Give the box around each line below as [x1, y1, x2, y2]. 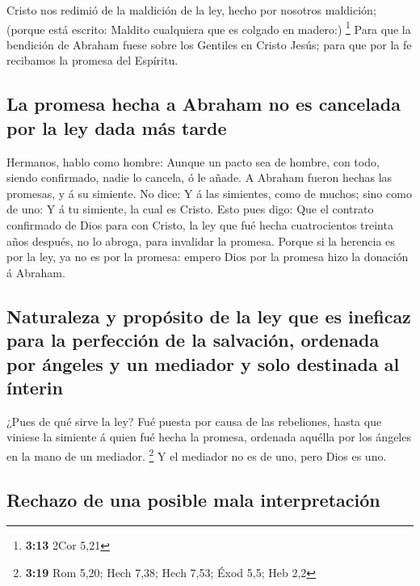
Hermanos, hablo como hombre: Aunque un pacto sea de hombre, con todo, [6, 153, 380, 170]
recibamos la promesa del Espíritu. [6, 52, 178, 69]
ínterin [6, 374, 63, 399]
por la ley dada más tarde [6, 115, 227, 140]
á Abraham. [6, 263, 65, 280]
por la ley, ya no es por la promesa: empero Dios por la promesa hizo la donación [6, 248, 409, 265]
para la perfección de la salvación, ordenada [6, 327, 380, 352]
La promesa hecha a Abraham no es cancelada [6, 91, 401, 116]
